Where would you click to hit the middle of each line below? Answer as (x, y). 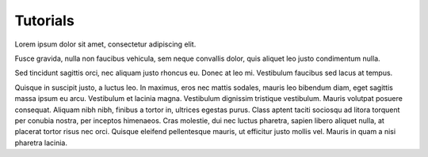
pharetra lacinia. (41, 143)
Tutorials (44, 21)
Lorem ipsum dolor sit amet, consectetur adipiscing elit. (105, 44)
